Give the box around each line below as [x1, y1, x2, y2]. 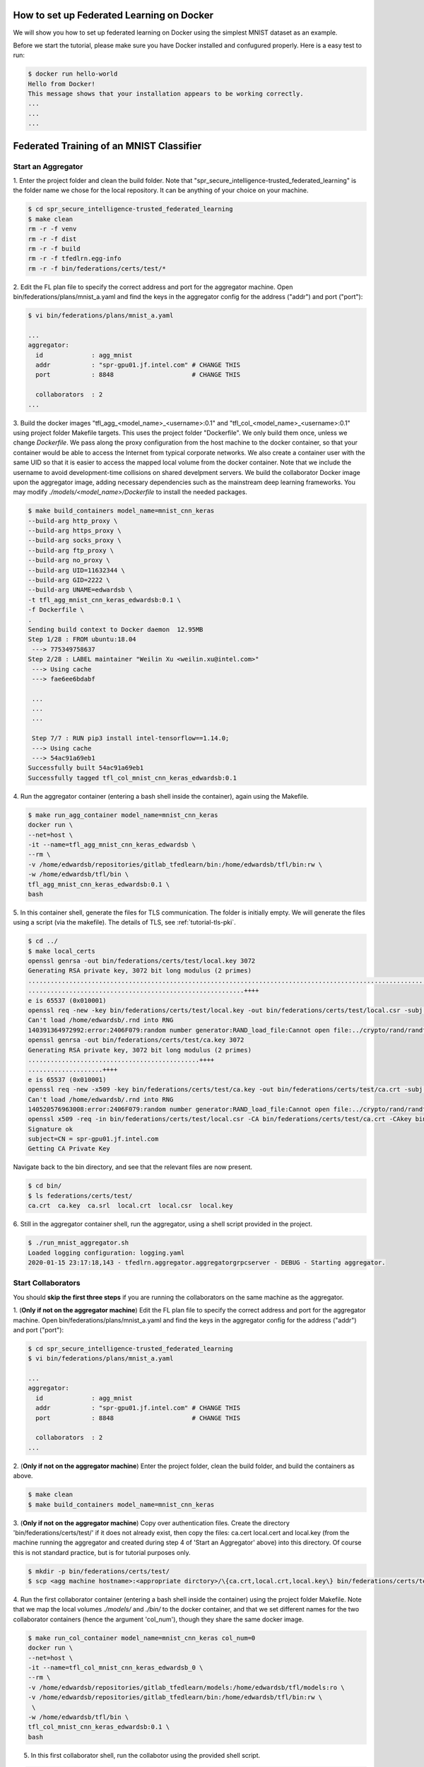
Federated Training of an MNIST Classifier [13, 140, 202, 152]
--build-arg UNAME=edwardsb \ [28, 586, 133, 594]
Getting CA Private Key [28, 1145, 111, 1153]
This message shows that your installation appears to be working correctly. [28, 90, 304, 98]
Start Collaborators [13, 1278, 81, 1288]
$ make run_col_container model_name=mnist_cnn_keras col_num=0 [28, 1633, 256, 1642]
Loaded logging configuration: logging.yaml [28, 1248, 185, 1257]
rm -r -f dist [28, 235, 77, 243]
